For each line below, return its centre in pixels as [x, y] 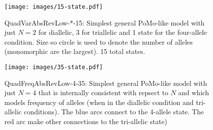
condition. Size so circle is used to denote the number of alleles [99, 41]
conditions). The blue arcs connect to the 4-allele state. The [114, 112]
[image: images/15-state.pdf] [54, 7]
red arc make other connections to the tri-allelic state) [86, 121]
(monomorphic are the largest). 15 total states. [75, 51]
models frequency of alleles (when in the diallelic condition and [99, 102]
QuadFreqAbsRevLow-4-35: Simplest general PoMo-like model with [106, 83]
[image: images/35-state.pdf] [54, 67]
